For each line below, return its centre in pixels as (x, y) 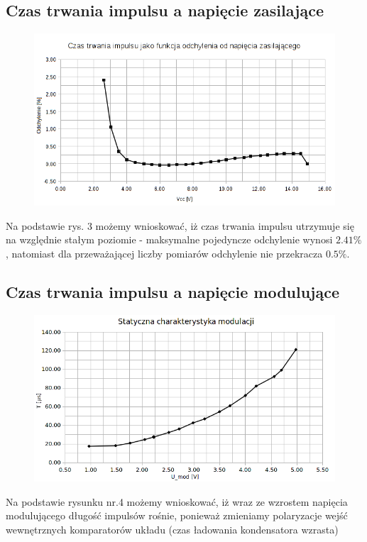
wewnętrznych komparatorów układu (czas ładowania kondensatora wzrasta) (172, 529)
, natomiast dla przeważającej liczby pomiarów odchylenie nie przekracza (164, 253)
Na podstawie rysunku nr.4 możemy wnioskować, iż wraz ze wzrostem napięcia (177, 501)
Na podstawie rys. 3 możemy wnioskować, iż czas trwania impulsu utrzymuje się (180, 225)
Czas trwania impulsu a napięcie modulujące (172, 291)
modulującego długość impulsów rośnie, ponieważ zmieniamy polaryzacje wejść (177, 515)
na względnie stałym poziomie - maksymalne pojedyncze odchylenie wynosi (169, 239)
